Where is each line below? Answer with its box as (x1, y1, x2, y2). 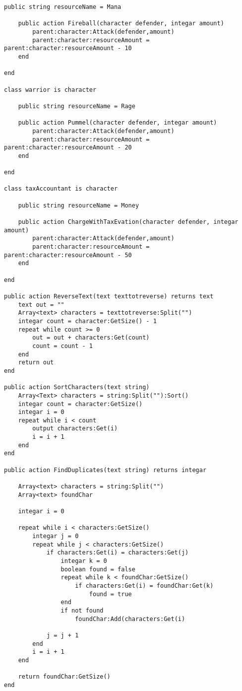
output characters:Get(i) (32, 425, 118, 432)
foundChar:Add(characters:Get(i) (75, 615, 185, 622)
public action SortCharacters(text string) (4, 384, 150, 391)
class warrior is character (4, 86, 97, 93)
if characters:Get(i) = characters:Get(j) (46, 549, 189, 556)
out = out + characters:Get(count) (32, 334, 150, 342)
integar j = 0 (32, 533, 79, 540)
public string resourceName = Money (18, 202, 139, 209)
